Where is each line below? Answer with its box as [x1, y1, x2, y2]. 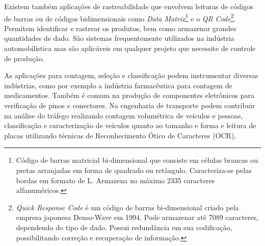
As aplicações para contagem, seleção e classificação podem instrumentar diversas [4, 70, 258, 81]
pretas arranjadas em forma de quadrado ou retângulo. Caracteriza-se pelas [16, 164, 252, 175]
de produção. [4, 53, 45, 63]
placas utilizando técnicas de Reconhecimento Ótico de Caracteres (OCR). [4, 130, 236, 140]
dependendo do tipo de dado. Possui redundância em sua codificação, [16, 222, 232, 232]
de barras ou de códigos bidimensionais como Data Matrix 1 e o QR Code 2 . [4, 11, 236, 23]
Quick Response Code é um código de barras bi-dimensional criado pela [16, 202, 239, 212]
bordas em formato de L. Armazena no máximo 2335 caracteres [16, 175, 215, 185]
